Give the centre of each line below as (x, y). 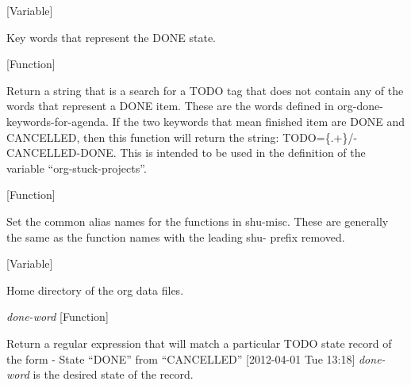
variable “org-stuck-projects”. (77, 168)
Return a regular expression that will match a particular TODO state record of (199, 343)
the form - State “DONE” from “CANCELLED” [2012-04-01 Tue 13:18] (181, 358)
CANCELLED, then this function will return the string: (143, 137)
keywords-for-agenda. (58, 121)
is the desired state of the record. (113, 374)
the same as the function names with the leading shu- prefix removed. (176, 236)
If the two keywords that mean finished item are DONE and (259, 121)
